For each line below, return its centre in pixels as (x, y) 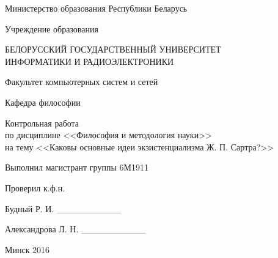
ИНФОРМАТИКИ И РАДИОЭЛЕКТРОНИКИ (90, 61)
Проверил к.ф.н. (35, 187)
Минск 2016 (27, 249)
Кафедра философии (43, 102)
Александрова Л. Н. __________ (75, 229)
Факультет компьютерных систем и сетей (82, 82)
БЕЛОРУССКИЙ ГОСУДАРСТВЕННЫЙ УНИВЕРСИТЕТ (113, 49)
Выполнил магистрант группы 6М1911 (77, 167)
